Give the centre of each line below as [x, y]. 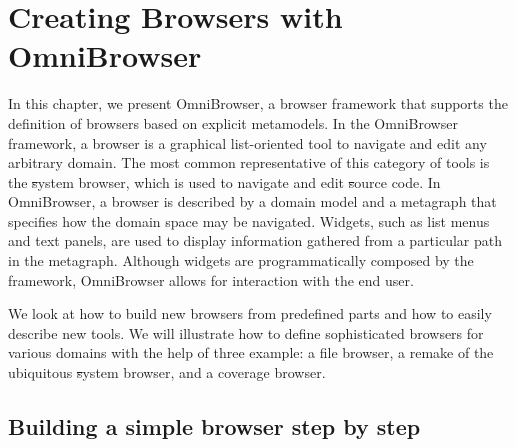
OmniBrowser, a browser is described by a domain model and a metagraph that [252, 201]
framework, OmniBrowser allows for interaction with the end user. [211, 279]
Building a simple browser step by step [214, 426]
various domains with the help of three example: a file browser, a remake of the [251, 352]
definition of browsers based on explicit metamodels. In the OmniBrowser [233, 122]
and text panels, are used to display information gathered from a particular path [255, 240]
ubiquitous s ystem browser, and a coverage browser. [167, 372]
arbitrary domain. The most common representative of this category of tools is [249, 162]
